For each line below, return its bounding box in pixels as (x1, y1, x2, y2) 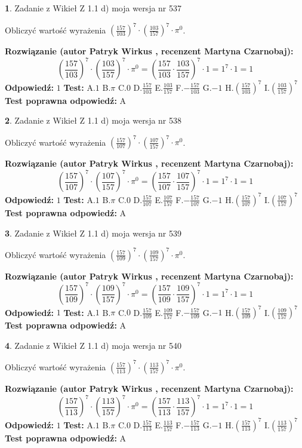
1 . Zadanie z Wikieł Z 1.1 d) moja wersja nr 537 (5, 2, 182, 14)
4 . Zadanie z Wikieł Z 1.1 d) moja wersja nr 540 (5, 339, 182, 351)
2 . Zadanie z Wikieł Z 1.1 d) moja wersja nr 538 (5, 114, 182, 127)
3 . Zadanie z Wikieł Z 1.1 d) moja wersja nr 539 (5, 226, 182, 239)
